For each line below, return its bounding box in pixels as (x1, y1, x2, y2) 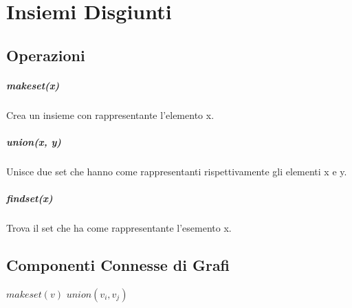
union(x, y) (6, 134, 61, 148)
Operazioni (6, 44, 85, 65)
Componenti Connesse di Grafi (6, 254, 230, 276)
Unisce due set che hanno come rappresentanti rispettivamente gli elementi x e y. (6, 164, 347, 178)
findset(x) (6, 191, 53, 206)
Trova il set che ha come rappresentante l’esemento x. (6, 221, 232, 235)
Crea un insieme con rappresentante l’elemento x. (6, 107, 214, 122)
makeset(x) (6, 78, 60, 92)
